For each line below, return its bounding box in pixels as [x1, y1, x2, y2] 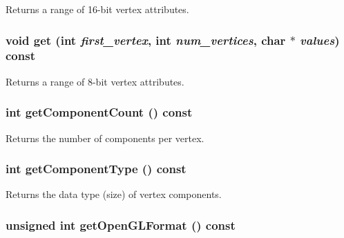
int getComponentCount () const [6, 103, 193, 121]
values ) [300, 31, 340, 48]
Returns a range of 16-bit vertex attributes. [6, 2, 189, 16]
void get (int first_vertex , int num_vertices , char [6, 31, 286, 48]
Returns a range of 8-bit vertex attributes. [6, 74, 184, 88]
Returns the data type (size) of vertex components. [6, 187, 222, 201]
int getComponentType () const [6, 160, 187, 177]
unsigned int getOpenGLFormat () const [6, 216, 236, 233]
